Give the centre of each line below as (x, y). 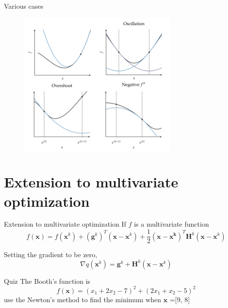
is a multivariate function (171, 224)
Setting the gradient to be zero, (51, 254)
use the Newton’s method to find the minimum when (83, 299)
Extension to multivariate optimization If (65, 224)
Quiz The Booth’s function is (47, 281)
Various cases (24, 6)
